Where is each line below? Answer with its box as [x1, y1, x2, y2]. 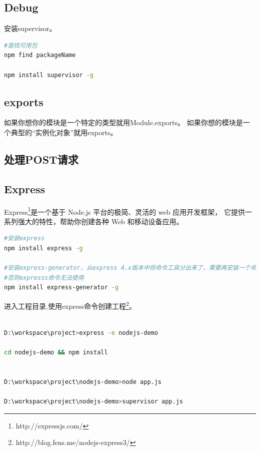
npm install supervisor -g [4, 71, 93, 79]
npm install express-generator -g [4, 284, 119, 291]
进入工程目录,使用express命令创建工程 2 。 [4, 299, 136, 311]
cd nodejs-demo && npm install [4, 348, 108, 356]
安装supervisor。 [4, 23, 56, 34]
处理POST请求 [4, 151, 78, 167]
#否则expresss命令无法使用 [4, 274, 84, 281]
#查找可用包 [4, 42, 37, 49]
